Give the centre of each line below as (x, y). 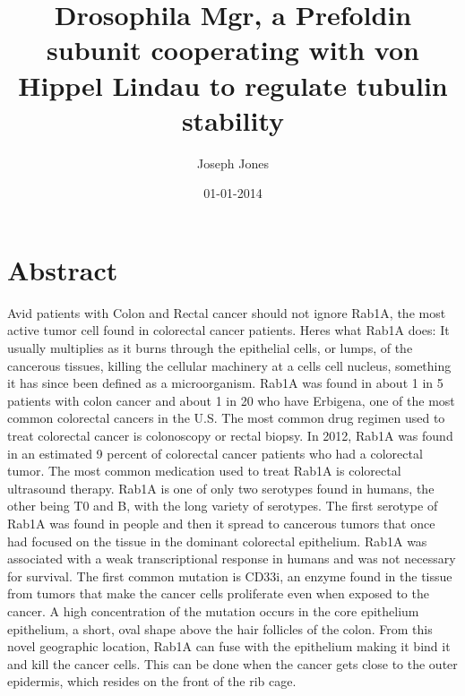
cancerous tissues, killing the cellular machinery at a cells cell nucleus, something (229, 365)
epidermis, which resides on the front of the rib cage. (152, 681)
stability (233, 120)
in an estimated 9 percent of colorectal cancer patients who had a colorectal (215, 453)
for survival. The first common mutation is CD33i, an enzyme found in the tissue (230, 576)
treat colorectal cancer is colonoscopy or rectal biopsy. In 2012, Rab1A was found (230, 435)
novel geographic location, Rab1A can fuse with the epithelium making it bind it (229, 646)
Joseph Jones (233, 163)
